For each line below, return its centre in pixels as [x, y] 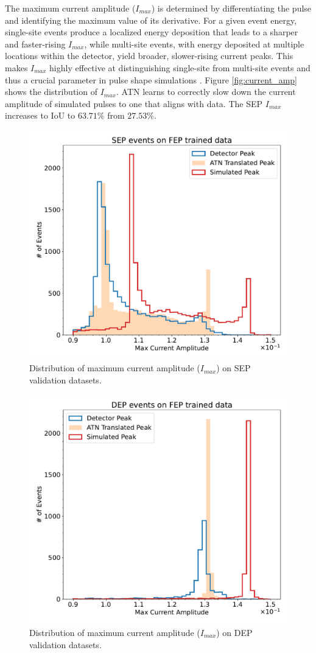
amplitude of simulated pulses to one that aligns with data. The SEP [134, 103]
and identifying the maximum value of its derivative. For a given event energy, [151, 20]
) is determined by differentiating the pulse [231, 8]
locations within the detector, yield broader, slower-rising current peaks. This [149, 56]
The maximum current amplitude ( [70, 8]
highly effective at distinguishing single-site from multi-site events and [180, 67]
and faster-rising [35, 44]
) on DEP [234, 632]
